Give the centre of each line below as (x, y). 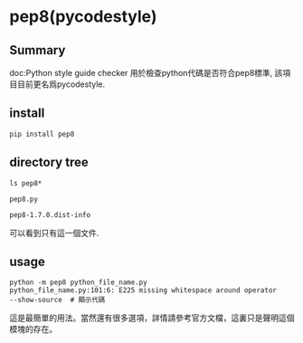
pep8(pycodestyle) (83, 17)
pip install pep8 (42, 134)
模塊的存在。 (33, 329)
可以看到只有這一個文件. (54, 233)
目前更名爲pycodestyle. (61, 84)
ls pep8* (26, 183)
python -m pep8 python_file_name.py (78, 282)
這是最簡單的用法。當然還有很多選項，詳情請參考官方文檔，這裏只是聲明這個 (152, 318)
